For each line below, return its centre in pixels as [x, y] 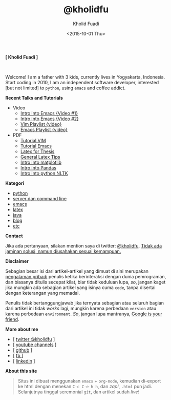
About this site [21, 371]
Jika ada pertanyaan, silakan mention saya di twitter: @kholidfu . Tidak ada [84, 245]
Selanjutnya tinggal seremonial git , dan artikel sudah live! [79, 392]
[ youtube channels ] [35, 345]
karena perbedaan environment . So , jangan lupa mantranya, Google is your [84, 314]
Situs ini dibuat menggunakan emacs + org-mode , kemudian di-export [89, 380]
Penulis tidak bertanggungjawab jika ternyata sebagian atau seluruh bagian [85, 303]
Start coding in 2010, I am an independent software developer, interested [82, 82]
